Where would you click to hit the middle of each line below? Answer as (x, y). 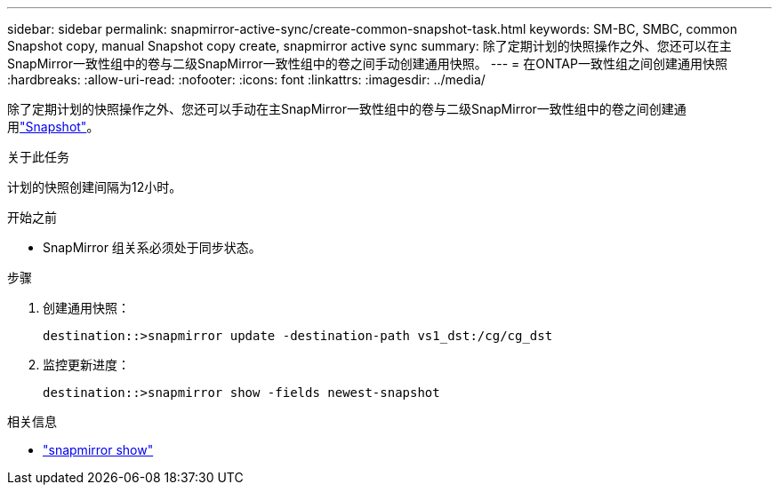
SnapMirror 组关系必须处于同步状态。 (152, 247)
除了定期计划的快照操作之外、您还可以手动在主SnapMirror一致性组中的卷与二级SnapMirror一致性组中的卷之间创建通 (347, 109)
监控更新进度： (86, 365)
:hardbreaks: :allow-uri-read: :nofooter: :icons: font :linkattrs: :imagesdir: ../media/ (246, 79)
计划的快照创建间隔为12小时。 (95, 187)
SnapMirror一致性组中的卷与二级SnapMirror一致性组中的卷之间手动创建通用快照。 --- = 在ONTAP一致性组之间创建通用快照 (367, 63)
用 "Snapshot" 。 (53, 127)
